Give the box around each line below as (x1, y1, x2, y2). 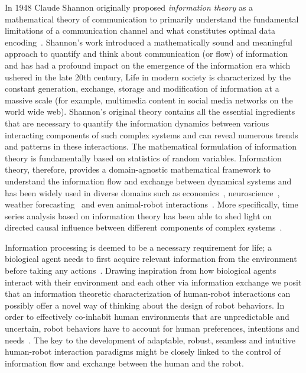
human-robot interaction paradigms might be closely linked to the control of (5, 345, 281, 358)
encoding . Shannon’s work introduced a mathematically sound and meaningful (5, 35, 292, 48)
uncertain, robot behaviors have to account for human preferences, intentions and (5, 322, 300, 335)
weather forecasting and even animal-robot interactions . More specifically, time (5, 198, 298, 210)
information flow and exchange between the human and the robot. (5, 356, 244, 369)
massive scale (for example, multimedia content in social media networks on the (5, 93, 293, 106)
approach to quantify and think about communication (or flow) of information (5, 47, 288, 60)
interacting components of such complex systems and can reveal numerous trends (5, 128, 298, 141)
